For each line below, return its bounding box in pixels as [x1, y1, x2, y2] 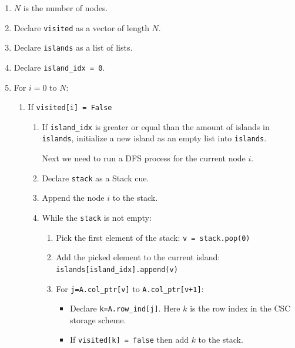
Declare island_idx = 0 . [14, 61, 105, 73]
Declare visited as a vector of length [14, 21, 149, 34]
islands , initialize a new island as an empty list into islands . [42, 132, 267, 144]
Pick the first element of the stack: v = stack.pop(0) [56, 231, 250, 243]
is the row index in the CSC [190, 302, 291, 314]
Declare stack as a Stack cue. [42, 171, 149, 184]
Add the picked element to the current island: [56, 251, 220, 263]
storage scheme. [69, 313, 126, 326]
